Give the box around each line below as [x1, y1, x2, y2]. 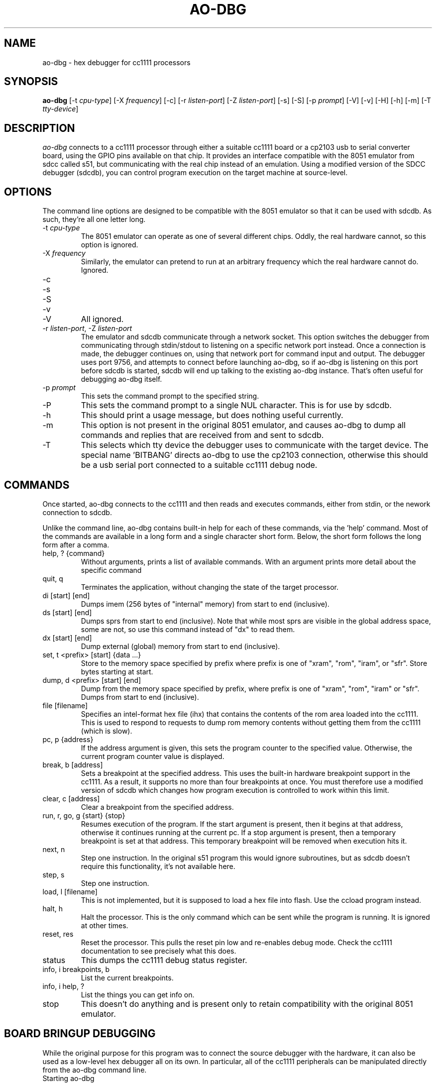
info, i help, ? [42, 981, 85, 990]
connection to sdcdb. [42, 508, 112, 517]
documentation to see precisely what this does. [81, 946, 236, 955]
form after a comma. [42, 540, 109, 549]
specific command [81, 565, 142, 574]
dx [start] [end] [42, 633, 92, 642]
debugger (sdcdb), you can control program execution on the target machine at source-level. [42, 168, 348, 177]
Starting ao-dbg [42, 1074, 95, 1083]
